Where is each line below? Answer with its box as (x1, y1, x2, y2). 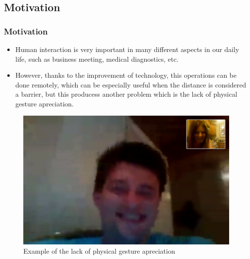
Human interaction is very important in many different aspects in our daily (15, 44, 239, 54)
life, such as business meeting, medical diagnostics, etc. (15, 53, 179, 64)
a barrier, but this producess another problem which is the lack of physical (15, 89, 237, 99)
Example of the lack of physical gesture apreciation (23, 246, 175, 256)
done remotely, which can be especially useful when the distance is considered (15, 79, 247, 89)
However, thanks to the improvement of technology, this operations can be (15, 70, 237, 80)
